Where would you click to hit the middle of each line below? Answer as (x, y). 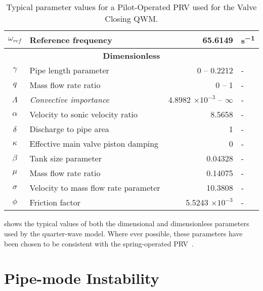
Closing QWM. (131, 18)
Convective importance (69, 100)
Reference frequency (71, 39)
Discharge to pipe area (69, 129)
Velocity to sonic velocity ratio (84, 114)
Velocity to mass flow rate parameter (95, 188)
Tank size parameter (65, 158)
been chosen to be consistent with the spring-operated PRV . (99, 243)
